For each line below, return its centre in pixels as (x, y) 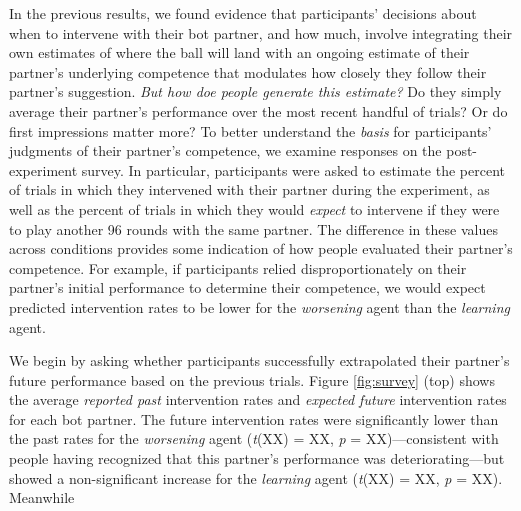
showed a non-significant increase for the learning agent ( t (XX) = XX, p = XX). (256, 477)
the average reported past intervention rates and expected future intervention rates (258, 399)
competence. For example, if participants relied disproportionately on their (238, 267)
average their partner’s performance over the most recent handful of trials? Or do (258, 110)
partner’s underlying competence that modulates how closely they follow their (248, 71)
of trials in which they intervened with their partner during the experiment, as (249, 189)
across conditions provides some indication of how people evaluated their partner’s (261, 248)
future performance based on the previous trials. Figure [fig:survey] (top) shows (252, 379)
